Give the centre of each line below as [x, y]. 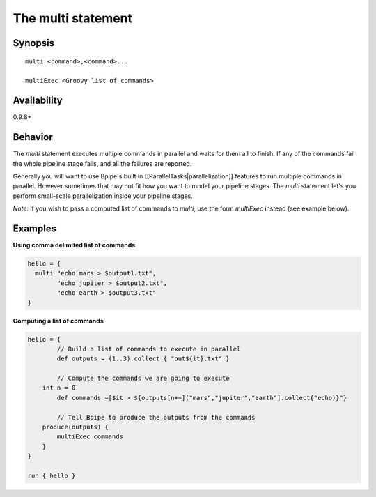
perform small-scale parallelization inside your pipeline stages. [103, 196]
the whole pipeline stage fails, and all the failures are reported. [102, 163]
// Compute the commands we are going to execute [143, 379]
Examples [35, 228]
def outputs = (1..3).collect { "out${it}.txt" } [143, 359]
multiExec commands [90, 437]
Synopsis [34, 43]
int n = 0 [59, 388]
